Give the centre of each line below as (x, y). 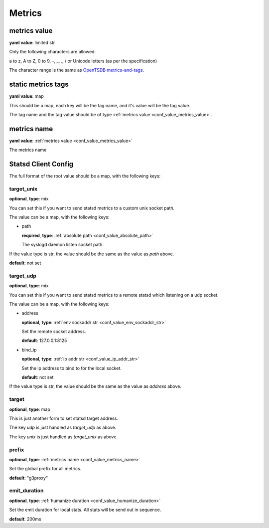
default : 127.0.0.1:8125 (44, 341)
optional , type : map (30, 409)
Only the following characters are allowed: (53, 52)
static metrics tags (39, 85)
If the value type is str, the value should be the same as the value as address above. (95, 386)
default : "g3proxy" (29, 478)
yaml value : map (27, 96)
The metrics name (28, 150)
